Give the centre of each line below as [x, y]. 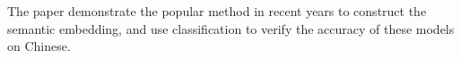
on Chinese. [39, 46]
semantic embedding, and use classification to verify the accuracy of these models [231, 28]
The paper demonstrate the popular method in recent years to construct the [217, 11]
